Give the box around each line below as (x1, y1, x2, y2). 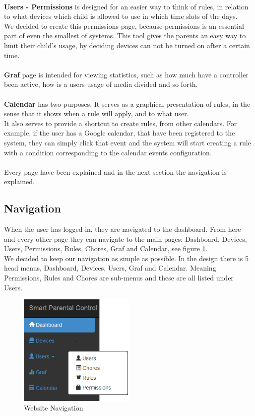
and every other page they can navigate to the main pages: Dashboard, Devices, (4, 233, 247, 244)
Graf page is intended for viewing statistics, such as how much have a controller (4, 69, 249, 79)
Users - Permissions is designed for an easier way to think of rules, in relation (4, 1, 249, 11)
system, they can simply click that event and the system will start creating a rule (4, 137, 251, 147)
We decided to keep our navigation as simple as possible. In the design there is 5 (4, 253, 249, 263)
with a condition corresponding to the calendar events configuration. (4, 147, 212, 157)
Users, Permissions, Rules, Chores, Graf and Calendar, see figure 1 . (4, 243, 208, 254)
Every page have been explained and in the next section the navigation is (4, 166, 227, 177)
